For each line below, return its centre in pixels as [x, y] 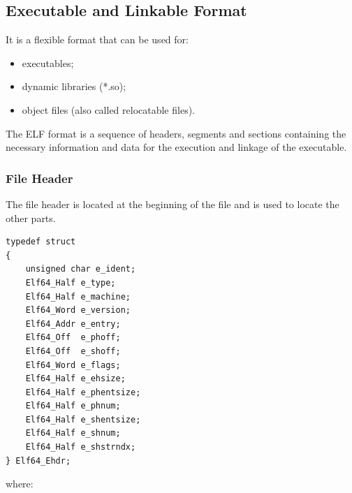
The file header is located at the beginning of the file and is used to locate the [173, 204]
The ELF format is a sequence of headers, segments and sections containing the [176, 133]
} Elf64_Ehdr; [38, 461]
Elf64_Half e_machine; [78, 296]
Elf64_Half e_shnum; [73, 433]
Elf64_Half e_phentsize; [83, 392]
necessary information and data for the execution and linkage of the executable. [176, 147]
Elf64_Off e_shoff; [73, 351]
